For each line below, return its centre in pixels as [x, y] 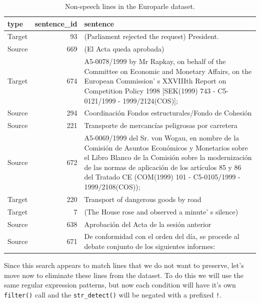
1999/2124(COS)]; [150, 100]
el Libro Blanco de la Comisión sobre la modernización [168, 157]
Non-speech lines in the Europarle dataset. [130, 6]
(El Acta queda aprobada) [124, 49]
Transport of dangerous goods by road [143, 199]
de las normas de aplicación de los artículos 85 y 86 [163, 167]
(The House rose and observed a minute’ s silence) [161, 211]
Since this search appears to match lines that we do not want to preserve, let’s [124, 265]
